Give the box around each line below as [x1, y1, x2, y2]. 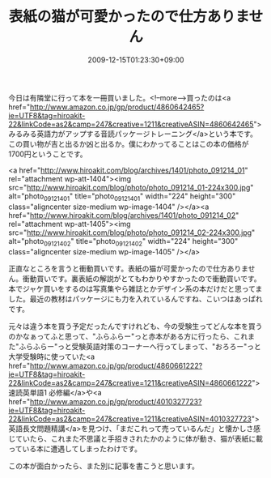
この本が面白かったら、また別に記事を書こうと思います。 [8, 461, 200, 471]
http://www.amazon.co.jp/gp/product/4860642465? [29, 102, 205, 112]
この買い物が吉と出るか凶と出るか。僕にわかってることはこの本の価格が [8, 139, 249, 148]
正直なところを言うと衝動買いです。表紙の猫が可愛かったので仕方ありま [8, 263, 248, 273]
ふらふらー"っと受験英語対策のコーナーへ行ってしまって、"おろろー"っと [19, 341, 261, 351]
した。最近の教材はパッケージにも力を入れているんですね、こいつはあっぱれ [8, 293, 263, 304]
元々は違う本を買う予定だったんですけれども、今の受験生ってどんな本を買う [8, 321, 263, 331]
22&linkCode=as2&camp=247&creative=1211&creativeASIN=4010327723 [8, 414, 252, 424]
